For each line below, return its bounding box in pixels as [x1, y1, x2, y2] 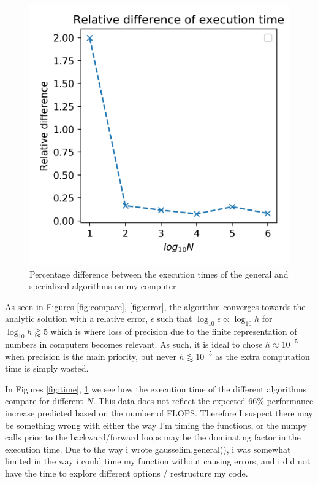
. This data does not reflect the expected [93, 394, 246, 407]
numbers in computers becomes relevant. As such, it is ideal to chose [5, 337, 263, 350]
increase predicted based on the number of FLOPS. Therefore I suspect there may [5, 406, 313, 419]
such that [157, 312, 192, 325]
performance [267, 394, 314, 407]
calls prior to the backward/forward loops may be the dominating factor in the [5, 431, 301, 443]
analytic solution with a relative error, [5, 312, 148, 325]
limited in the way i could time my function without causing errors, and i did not [5, 455, 311, 467]
